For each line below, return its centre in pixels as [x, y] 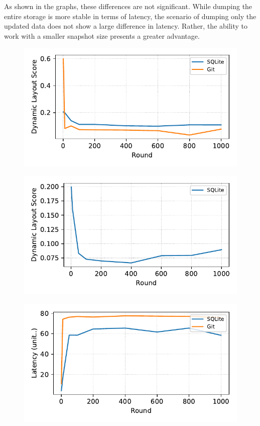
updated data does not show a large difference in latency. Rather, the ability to [126, 26]
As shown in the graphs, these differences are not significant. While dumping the [128, 6]
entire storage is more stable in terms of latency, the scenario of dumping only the [130, 16]
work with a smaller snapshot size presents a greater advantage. [102, 35]
